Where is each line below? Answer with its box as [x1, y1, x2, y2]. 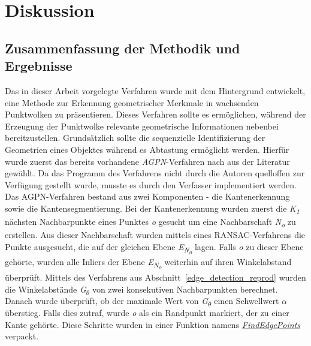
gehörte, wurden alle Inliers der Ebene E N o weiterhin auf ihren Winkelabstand [5, 255, 292, 272]
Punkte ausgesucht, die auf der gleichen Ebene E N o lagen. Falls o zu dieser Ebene [5, 240, 304, 256]
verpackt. [5, 330, 39, 342]
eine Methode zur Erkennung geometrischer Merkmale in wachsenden [5, 96, 259, 109]
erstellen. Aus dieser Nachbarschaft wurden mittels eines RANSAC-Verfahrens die [5, 228, 306, 241]
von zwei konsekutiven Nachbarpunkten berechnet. [92, 282, 278, 295]
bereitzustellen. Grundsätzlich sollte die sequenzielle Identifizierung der [5, 131, 265, 144]
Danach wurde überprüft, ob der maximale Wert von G [5, 294, 209, 307]
